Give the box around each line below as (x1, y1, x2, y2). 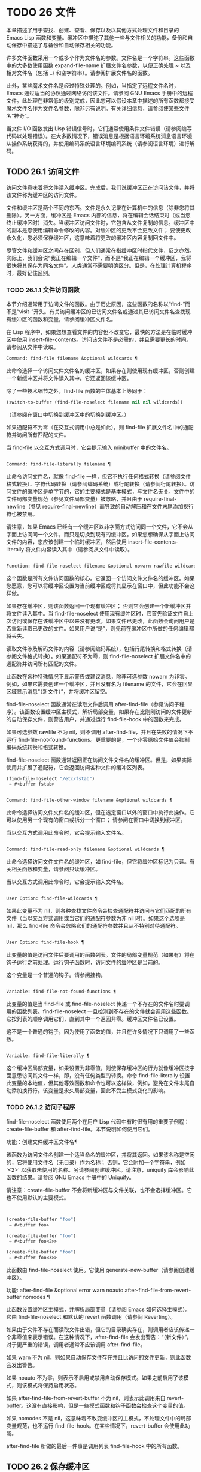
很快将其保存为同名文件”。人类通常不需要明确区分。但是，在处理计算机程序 (6, 262, 193, 269)
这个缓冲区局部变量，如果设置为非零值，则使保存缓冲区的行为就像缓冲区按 (6, 1064, 190, 1071)
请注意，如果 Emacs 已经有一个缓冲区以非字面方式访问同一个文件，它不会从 (6, 523, 193, 530)
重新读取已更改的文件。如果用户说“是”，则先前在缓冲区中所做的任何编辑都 (11, 625, 194, 632)
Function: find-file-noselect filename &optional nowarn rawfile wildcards (6, 563, 199, 569)
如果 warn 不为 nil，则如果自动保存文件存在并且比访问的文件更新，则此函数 (6, 1354, 191, 1361)
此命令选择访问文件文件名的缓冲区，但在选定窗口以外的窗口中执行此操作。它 (6, 809, 195, 816)
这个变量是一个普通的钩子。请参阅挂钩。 (6, 971, 106, 978)
